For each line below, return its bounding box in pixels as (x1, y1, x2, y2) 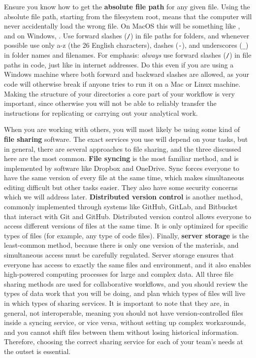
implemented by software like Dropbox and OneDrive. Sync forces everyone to (4, 163, 239, 173)
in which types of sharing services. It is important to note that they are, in (4, 298, 229, 308)
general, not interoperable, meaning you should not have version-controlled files (4, 307, 243, 318)
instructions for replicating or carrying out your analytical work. (4, 107, 198, 118)
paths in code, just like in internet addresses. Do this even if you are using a (4, 59, 234, 69)
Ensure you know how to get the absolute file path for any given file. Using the (4, 1, 250, 11)
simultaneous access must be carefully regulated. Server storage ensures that (4, 250, 234, 260)
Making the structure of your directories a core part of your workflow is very (4, 88, 235, 98)
